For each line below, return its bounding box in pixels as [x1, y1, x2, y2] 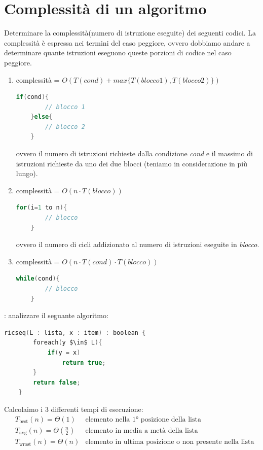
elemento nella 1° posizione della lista [85, 416, 201, 423]
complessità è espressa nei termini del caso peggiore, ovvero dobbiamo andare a [4, 37, 250, 48]
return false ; [33, 378, 81, 386]
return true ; [62, 359, 106, 366]
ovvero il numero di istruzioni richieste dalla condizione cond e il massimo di [16, 148, 253, 159]
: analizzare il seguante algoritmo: [4, 310, 108, 321]
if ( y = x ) [47, 349, 81, 356]
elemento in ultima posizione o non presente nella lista [85, 438, 254, 446]
